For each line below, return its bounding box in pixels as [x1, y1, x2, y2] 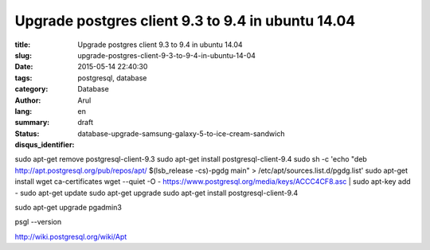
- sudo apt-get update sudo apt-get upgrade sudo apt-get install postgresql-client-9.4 [14, 188, 299, 197]
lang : [14, 106, 33, 115]
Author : [14, 96, 41, 105]
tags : [14, 72, 33, 83]
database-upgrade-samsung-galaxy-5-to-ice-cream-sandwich [77, 128, 285, 139]
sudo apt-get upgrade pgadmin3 [14, 203, 123, 213]
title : [14, 40, 31, 49]
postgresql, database [77, 72, 147, 83]
